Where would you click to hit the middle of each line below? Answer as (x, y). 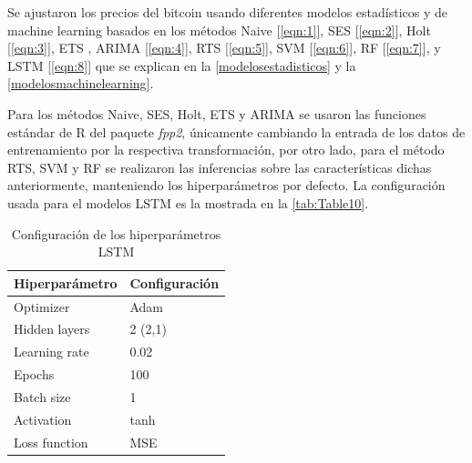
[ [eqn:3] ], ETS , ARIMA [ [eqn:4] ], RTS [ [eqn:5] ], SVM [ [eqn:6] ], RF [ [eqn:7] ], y (224, 48)
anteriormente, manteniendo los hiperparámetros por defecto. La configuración (226, 185)
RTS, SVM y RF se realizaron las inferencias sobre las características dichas (220, 167)
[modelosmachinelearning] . (81, 83)
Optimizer (42, 306)
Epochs (34, 374)
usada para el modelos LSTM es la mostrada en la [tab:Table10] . (188, 202)
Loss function (51, 442)
